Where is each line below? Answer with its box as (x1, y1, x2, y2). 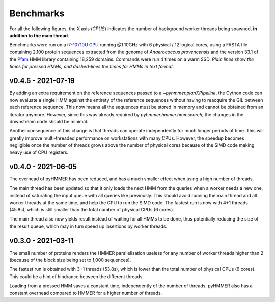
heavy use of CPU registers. (9, 149, 69, 155)
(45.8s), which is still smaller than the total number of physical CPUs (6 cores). (9, 207, 174, 212)
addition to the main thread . (9, 32, 69, 38)
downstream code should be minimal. (9, 118, 89, 124)
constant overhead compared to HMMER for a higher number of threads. (9, 290, 162, 296)
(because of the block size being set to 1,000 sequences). (9, 257, 131, 263)
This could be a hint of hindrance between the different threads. (9, 273, 144, 280)
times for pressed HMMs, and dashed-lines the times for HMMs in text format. (9, 63, 174, 69)
